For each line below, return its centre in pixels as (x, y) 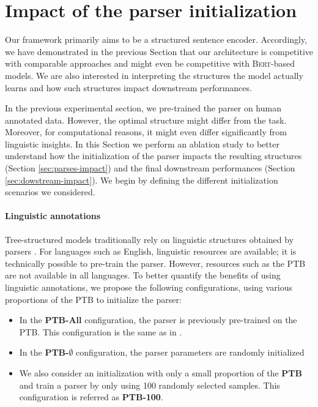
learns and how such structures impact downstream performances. (128, 87)
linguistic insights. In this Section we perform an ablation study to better (142, 144)
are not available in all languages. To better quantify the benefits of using (143, 275)
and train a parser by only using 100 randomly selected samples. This (150, 385)
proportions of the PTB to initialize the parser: (93, 299)
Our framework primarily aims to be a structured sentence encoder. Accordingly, (156, 39)
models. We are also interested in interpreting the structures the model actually (154, 75)
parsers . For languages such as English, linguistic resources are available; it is (151, 251)
